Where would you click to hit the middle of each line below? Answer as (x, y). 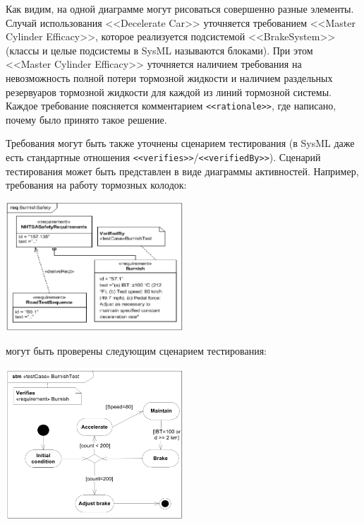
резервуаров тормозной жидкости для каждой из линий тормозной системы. (169, 92)
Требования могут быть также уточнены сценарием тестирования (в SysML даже (180, 143)
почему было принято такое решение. (86, 119)
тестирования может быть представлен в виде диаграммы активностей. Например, (182, 171)
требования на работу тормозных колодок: (96, 185)
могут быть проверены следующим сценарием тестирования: (136, 351)
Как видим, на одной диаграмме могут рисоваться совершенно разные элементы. (180, 8)
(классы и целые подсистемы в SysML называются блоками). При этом (159, 50)
